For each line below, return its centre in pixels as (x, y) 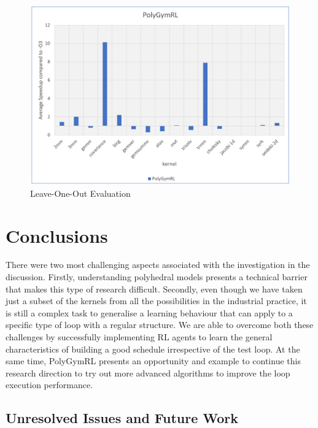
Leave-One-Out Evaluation (80, 193)
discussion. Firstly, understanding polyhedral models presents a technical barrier (157, 277)
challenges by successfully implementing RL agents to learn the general (139, 337)
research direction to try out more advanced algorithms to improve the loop (148, 373)
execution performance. (49, 385)
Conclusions (57, 235)
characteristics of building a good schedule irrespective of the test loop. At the (153, 349)
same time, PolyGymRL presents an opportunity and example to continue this (153, 361)
